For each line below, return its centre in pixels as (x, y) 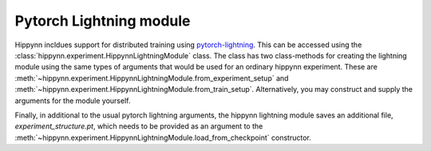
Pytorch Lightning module (103, 21)
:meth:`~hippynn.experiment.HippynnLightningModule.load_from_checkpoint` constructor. (163, 137)
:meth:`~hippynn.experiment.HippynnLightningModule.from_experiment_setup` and (152, 78)
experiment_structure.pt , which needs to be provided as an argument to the (139, 126)
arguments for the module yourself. (73, 101)
